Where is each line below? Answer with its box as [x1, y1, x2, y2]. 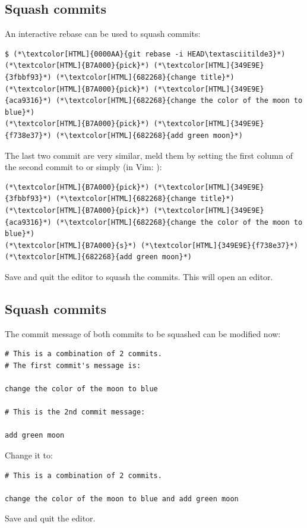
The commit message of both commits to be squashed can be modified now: [5, 327, 281, 340]
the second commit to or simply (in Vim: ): [5, 161, 162, 173]
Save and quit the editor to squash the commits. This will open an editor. [5, 270, 273, 282]
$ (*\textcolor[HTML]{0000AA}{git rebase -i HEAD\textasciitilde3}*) [5, 49, 286, 58]
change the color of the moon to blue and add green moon [5, 494, 239, 503]
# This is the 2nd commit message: [5, 408, 145, 417]
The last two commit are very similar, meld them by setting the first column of [5, 149, 293, 161]
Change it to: [5, 449, 53, 461]
